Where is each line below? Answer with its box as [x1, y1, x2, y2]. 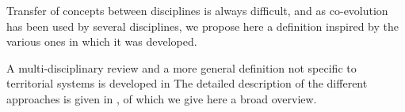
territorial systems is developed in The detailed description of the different [6, 75, 368, 91]
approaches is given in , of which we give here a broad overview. [6, 90, 317, 106]
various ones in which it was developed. [6, 33, 197, 50]
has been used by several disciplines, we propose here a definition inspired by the [6, 17, 399, 34]
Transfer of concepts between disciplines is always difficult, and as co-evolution [6, 2, 388, 18]
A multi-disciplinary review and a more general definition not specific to [6, 59, 357, 76]
